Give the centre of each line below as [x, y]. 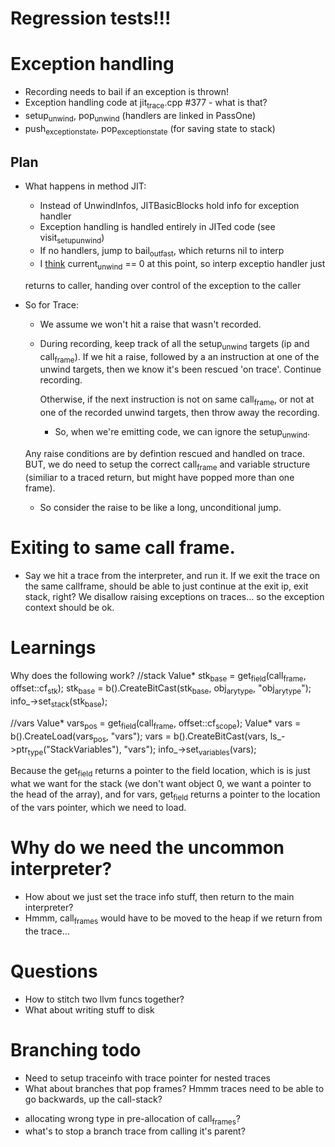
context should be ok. [69, 607]
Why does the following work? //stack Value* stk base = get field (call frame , [158, 676]
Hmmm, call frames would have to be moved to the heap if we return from [173, 919]
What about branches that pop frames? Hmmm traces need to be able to [174, 1088]
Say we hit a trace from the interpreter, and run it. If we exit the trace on [172, 575]
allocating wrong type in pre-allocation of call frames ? [132, 1119]
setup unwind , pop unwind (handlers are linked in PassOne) [140, 116]
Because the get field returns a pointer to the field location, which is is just [160, 772]
